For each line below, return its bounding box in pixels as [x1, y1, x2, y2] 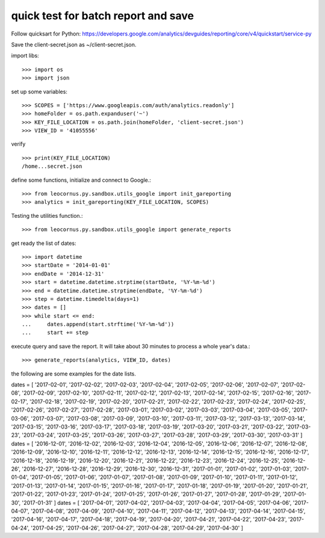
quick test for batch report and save [11, 9, 194, 22]
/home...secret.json [22, 163, 82, 170]
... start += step [22, 329, 89, 336]
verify [11, 140, 26, 147]
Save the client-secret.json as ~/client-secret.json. [11, 41, 137, 48]
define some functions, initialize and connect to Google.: [11, 176, 152, 184]
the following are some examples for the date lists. [11, 370, 137, 377]
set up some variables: [11, 88, 67, 95]
